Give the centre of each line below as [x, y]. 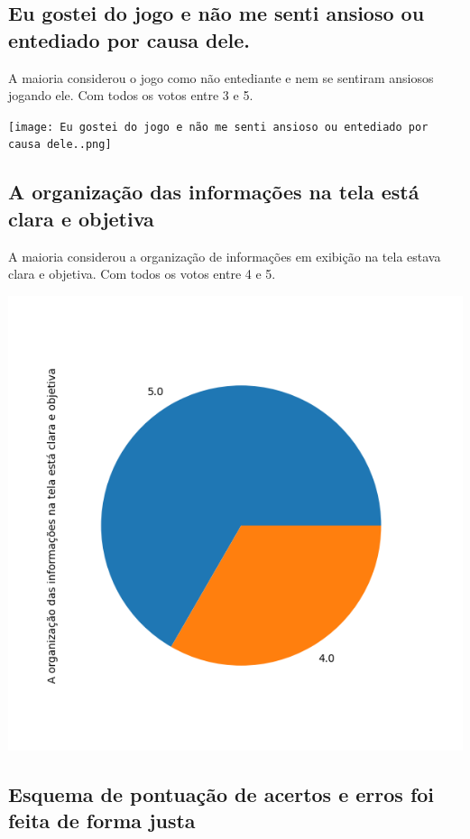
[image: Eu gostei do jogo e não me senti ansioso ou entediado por [218, 127]
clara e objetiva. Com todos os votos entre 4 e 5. [142, 274]
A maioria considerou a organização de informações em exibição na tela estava [225, 256]
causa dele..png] [60, 145]
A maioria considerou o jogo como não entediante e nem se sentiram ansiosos [221, 77]
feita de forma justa [102, 821]
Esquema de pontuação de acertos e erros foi [221, 793]
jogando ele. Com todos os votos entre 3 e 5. [131, 95]
